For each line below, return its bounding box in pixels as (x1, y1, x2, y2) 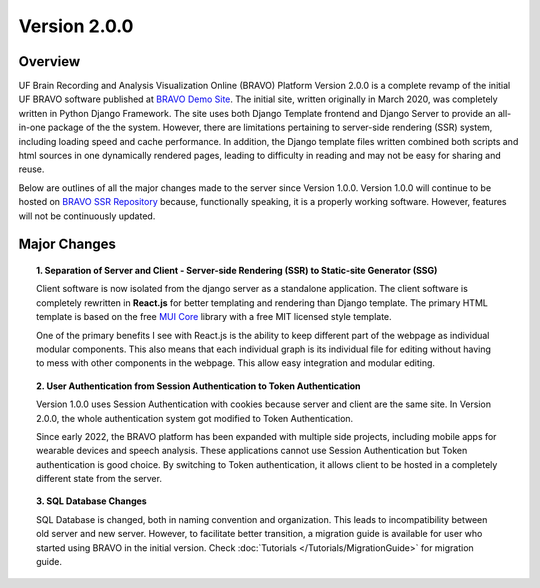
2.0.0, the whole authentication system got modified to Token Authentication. (36, 412, 354, 424)
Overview (18, 53, 81, 70)
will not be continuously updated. (18, 210, 156, 222)
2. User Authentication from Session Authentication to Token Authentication (36, 380, 361, 392)
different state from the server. (36, 473, 162, 485)
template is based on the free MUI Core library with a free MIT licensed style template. (36, 311, 392, 323)
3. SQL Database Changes (36, 495, 147, 507)
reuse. (18, 163, 45, 175)
